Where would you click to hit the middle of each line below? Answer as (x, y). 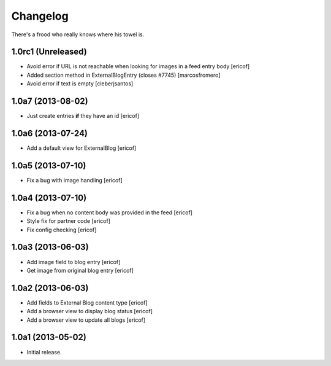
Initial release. (44, 352)
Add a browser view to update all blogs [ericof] (86, 320)
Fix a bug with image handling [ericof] (74, 180)
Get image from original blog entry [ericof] (80, 270)
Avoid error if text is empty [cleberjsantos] (80, 84)
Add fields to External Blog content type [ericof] (87, 302)
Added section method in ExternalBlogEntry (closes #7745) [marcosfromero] (124, 75)
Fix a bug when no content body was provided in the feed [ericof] (110, 212)
